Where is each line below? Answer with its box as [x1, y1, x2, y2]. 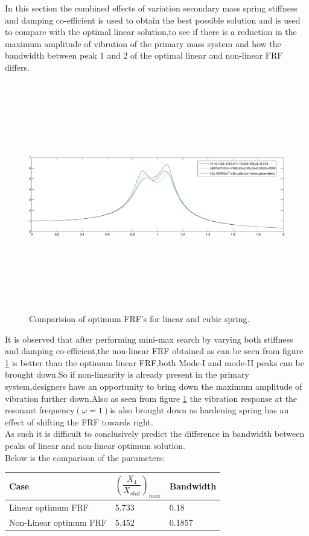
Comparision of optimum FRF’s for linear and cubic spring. [29, 312, 250, 325]
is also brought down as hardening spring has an [110, 404, 289, 416]
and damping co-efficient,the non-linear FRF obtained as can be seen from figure [5, 344, 304, 357]
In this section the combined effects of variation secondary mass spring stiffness [5, 2, 298, 14]
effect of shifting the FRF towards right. [5, 415, 153, 428]
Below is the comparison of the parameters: [5, 451, 165, 463]
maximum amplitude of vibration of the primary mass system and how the [5, 37, 281, 50]
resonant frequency [5, 404, 75, 416]
